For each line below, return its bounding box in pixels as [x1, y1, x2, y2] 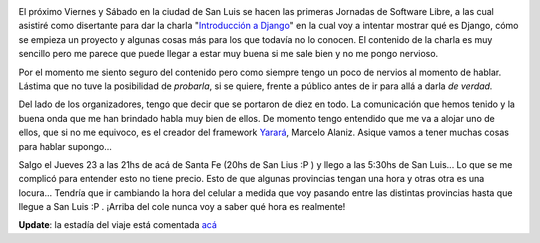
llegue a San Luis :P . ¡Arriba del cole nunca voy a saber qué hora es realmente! [18, 201, 346, 213]
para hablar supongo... [18, 140, 112, 152]
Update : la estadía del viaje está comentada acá [18, 219, 217, 231]
